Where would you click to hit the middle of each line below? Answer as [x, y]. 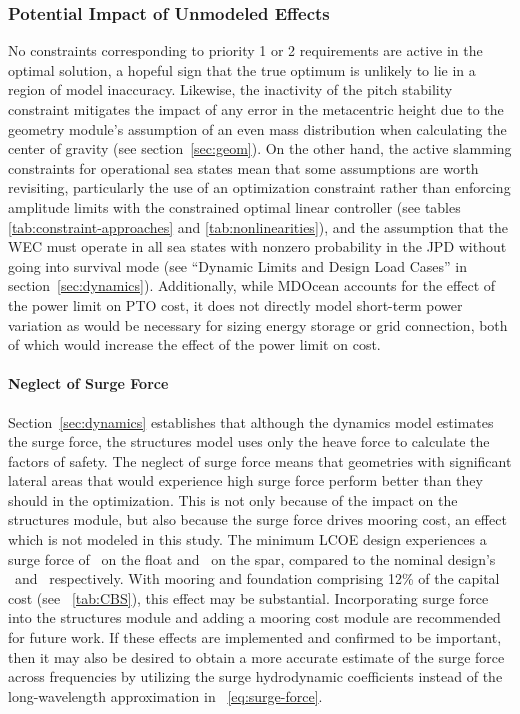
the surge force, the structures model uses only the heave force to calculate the [249, 441]
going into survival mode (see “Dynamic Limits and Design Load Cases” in [237, 265]
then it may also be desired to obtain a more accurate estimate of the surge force [256, 656]
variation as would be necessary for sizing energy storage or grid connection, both [258, 324]
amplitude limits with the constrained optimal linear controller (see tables [234, 206]
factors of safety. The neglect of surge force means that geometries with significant [260, 460]
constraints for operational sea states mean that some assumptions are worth [243, 167]
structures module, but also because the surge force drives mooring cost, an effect [257, 519]
